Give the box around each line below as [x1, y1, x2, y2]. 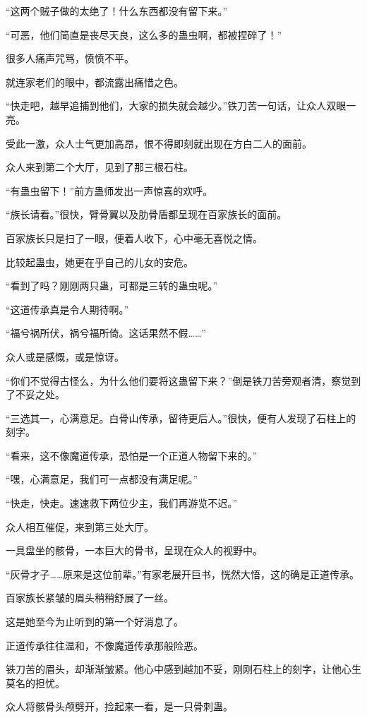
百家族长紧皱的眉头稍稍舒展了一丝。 [6, 590, 174, 605]
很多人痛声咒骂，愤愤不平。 [6, 51, 134, 66]
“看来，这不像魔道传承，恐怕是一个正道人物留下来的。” [6, 448, 258, 462]
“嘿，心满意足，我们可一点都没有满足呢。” [6, 472, 198, 486]
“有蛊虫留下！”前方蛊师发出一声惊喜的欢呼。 [6, 183, 213, 198]
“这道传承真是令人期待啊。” [6, 301, 129, 316]
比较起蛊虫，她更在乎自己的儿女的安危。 [6, 254, 193, 269]
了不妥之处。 [6, 387, 65, 402]
